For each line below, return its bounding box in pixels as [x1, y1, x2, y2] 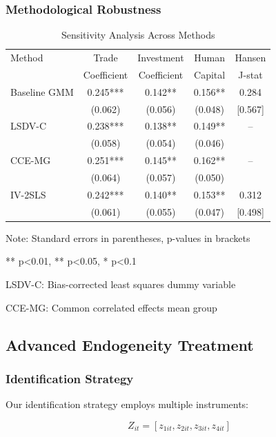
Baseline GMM [10, 84, 74, 99]
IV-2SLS [10, 187, 46, 201]
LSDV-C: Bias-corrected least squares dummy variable [6, 276, 236, 291]
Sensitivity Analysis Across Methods [61, 28, 215, 42]
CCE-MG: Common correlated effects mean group [6, 300, 217, 314]
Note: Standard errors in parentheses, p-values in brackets [6, 230, 250, 245]
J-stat [238, 67, 263, 81]
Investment [137, 50, 184, 65]
